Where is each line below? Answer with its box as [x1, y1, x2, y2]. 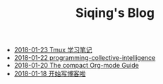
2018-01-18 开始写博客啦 [13, 69, 86, 78]
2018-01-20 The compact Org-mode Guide [13, 61, 139, 70]
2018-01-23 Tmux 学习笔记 [13, 46, 92, 54]
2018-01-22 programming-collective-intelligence [13, 54, 156, 62]
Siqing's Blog [75, 5, 155, 21]
